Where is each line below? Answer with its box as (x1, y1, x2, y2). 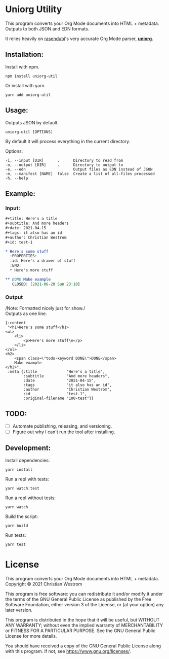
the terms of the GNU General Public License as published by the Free (5, 596, 152, 602)
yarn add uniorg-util (5, 92, 51, 97)
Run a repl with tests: (5, 476, 49, 482)
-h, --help (5, 176, 28, 181)
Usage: (5, 106, 29, 115)
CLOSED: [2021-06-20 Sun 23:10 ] (12, 282, 80, 287)
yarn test (5, 542, 26, 547)
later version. (5, 607, 33, 613)
